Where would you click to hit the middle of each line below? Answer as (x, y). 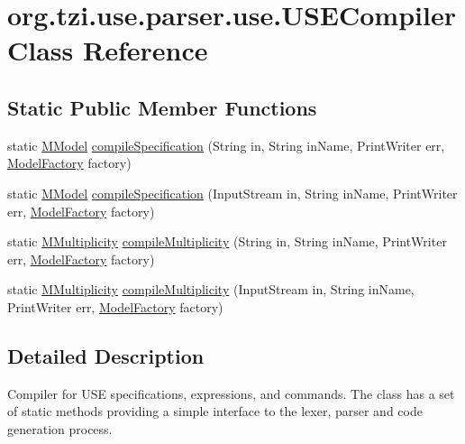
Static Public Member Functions (162, 107)
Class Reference (108, 50)
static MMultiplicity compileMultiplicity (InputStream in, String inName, (211, 289)
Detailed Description (106, 355)
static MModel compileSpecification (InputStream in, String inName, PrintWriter (232, 193)
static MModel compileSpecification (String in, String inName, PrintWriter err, (226, 145)
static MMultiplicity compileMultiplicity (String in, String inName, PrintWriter (227, 241)
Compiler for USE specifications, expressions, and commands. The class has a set (231, 393)
